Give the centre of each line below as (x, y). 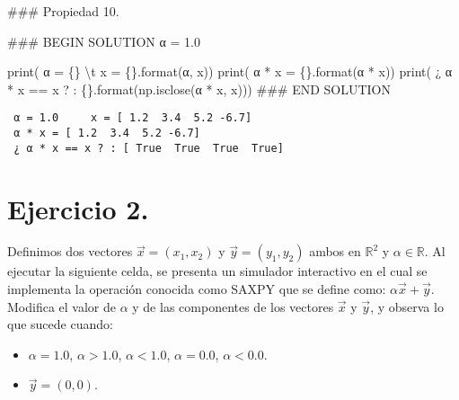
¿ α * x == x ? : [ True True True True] (149, 148)
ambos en (335, 251)
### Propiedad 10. (63, 11)
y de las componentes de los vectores (233, 306)
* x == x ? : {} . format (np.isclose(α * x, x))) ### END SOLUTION (199, 89)
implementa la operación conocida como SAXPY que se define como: (197, 289)
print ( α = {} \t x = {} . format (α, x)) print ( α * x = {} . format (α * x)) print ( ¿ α (230, 71)
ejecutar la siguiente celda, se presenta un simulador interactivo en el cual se (217, 271)
